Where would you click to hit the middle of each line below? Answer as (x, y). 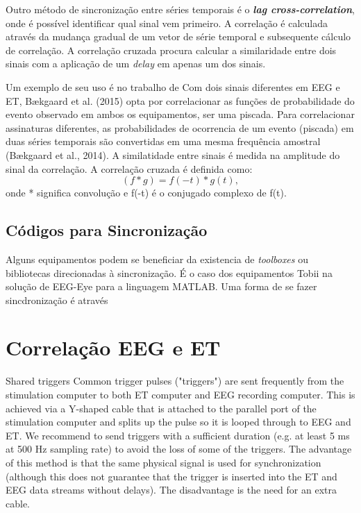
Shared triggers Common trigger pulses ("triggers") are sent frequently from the (175, 381)
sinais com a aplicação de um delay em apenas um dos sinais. (136, 64)
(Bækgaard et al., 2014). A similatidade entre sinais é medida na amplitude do (173, 154)
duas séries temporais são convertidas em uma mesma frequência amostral (163, 141)
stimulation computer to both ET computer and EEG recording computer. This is (180, 395)
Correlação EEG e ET (113, 347)
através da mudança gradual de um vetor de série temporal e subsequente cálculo (178, 36)
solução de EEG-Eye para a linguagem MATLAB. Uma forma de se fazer (161, 286)
